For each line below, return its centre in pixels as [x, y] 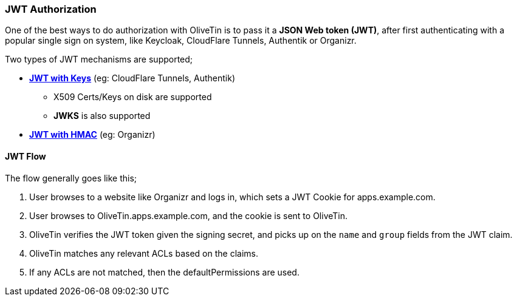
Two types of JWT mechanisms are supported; [99, 59]
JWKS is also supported [102, 116]
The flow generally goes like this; [71, 178]
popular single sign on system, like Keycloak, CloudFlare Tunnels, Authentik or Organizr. [181, 41]
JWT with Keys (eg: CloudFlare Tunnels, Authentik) [132, 78]
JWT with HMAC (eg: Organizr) [92, 135]
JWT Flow [26, 156]
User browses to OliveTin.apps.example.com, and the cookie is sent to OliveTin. [189, 215]
